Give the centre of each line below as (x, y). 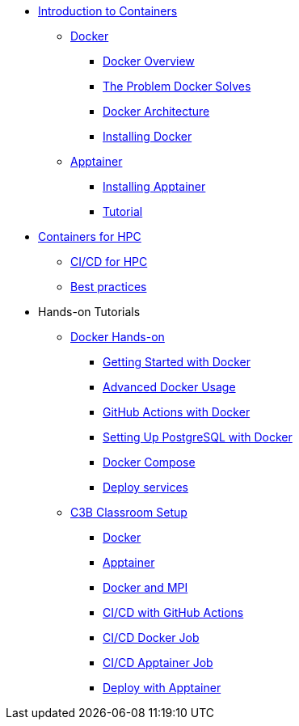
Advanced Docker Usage (169, 387)
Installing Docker (147, 136)
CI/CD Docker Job (151, 637)
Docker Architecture (156, 111)
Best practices (109, 287)
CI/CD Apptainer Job (158, 663)
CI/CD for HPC (109, 262)
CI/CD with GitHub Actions (173, 612)
